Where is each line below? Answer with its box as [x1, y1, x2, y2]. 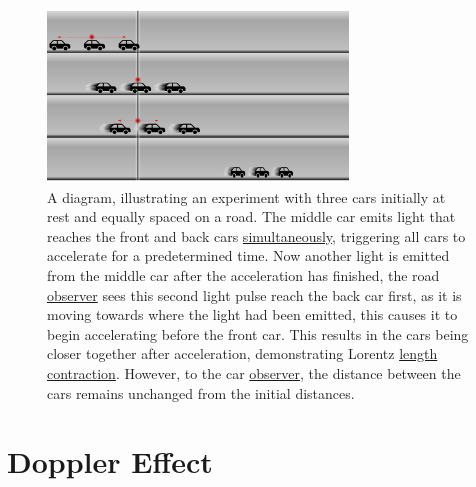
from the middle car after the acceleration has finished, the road [47, 265, 440, 286]
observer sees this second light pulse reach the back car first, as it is [47, 284, 462, 305]
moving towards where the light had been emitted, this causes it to [47, 304, 458, 325]
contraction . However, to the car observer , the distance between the [47, 363, 461, 384]
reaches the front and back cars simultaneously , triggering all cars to [47, 225, 466, 246]
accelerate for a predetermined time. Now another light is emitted [47, 245, 450, 266]
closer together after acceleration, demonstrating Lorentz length [47, 343, 438, 364]
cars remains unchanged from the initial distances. [47, 382, 355, 403]
